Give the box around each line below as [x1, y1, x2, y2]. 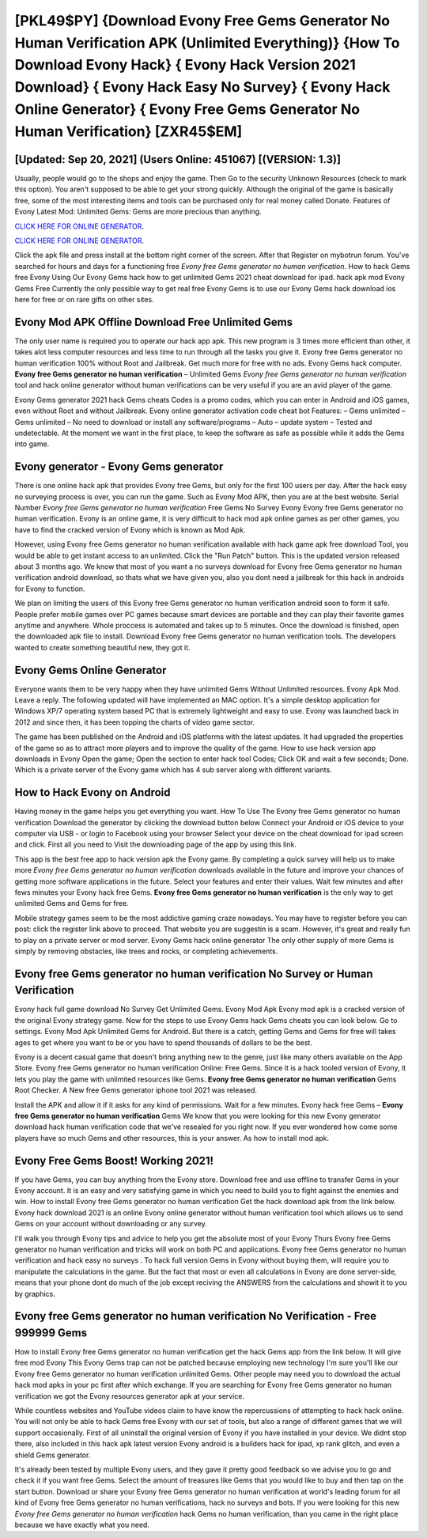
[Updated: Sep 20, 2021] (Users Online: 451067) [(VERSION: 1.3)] [14, 153, 342, 166]
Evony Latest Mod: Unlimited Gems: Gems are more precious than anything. [14, 206, 262, 217]
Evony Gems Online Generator [14, 663, 167, 676]
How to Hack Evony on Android [14, 786, 171, 799]
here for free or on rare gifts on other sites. [14, 294, 154, 304]
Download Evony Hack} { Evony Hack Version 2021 [14, 56, 356, 74]
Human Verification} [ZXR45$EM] [14, 123, 243, 140]
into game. [14, 439, 50, 449]
